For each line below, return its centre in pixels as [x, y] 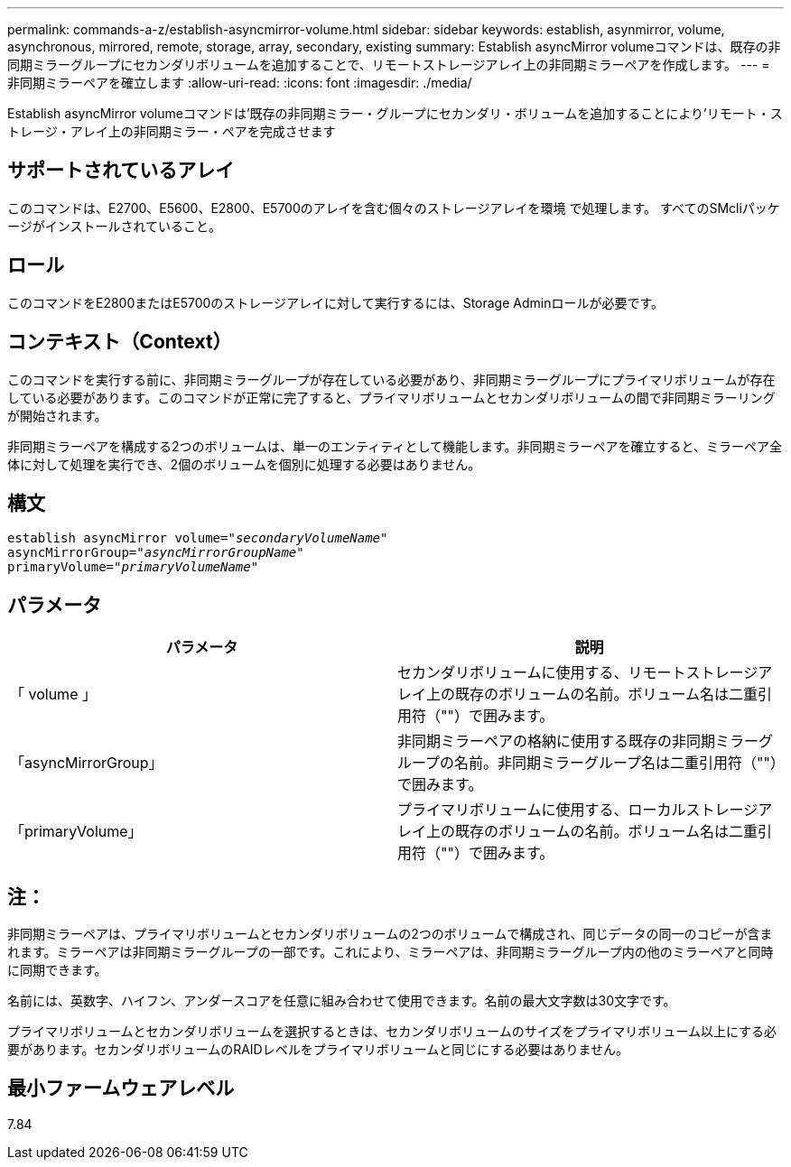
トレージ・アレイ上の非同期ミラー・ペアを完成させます [172, 131]
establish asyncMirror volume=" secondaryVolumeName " [198, 538]
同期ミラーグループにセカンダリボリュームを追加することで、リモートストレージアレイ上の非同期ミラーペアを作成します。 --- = [389, 65]
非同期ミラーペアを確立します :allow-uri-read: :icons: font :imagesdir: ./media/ [240, 83]
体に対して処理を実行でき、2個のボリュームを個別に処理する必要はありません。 [244, 464]
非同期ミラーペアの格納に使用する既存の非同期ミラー [578, 741]
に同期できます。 [57, 970]
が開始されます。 [57, 415]
